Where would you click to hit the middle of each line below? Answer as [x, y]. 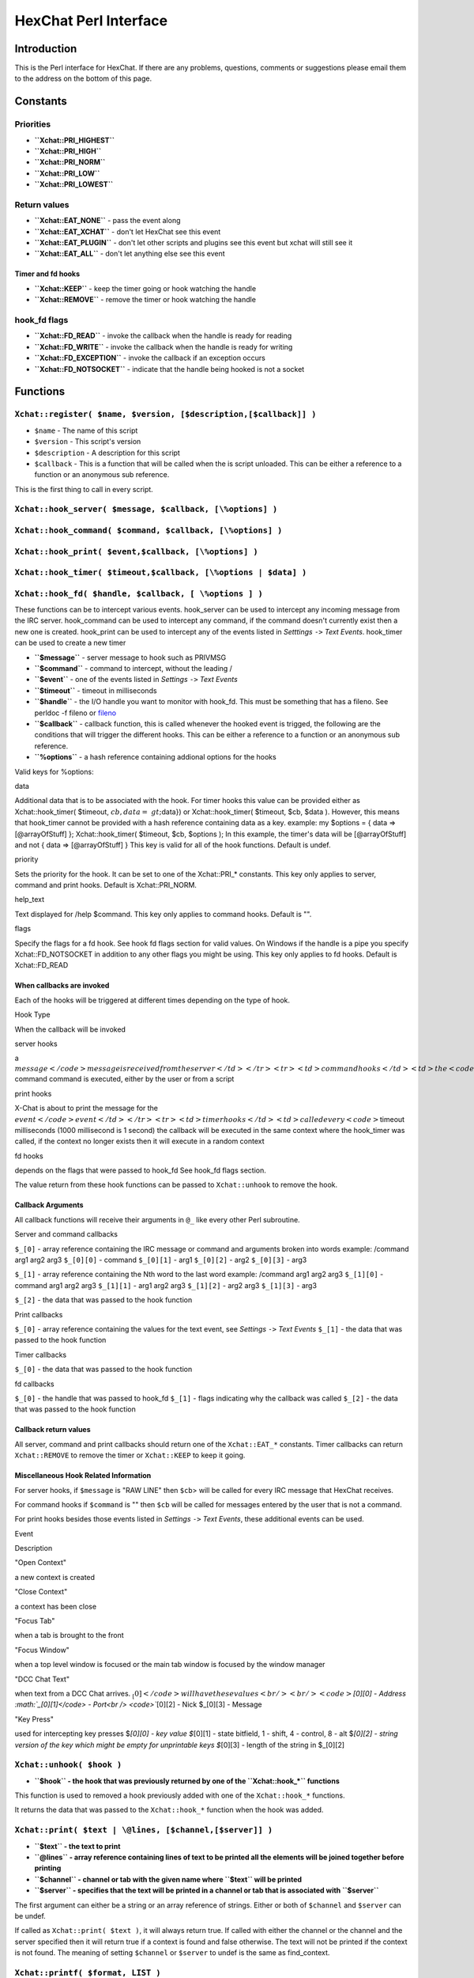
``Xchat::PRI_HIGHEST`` [74, 140]
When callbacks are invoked [62, 986]
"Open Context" [41, 1563]
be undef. [30, 1915]
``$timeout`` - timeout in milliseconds [96, 690]
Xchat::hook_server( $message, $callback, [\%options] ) [146, 509]
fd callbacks [34, 1384]
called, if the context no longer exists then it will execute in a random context [139, 1141]
